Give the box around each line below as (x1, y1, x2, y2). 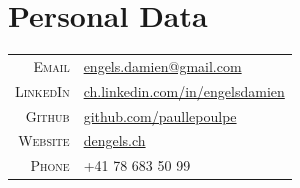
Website (18, 130, 70, 151)
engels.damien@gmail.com (83, 55, 242, 76)
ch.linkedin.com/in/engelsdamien (83, 80, 285, 101)
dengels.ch (83, 130, 146, 151)
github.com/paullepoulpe (83, 105, 237, 126)
